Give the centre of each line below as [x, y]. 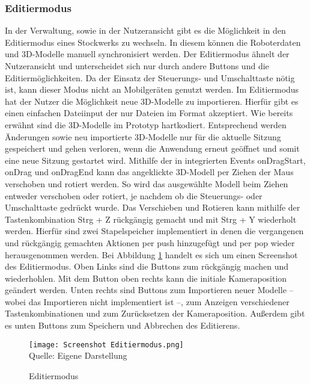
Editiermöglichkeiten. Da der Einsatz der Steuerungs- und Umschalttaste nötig [150, 77]
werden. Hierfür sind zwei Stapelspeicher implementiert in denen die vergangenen [154, 231]
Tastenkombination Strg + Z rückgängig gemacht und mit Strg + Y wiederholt [151, 219]
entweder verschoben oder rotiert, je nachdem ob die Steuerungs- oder [134, 195]
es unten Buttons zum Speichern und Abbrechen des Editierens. [123, 325]
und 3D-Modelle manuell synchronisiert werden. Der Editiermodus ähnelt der [147, 54]
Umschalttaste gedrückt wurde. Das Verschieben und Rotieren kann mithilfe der [153, 207]
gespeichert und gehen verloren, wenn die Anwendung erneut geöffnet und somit [152, 148]
